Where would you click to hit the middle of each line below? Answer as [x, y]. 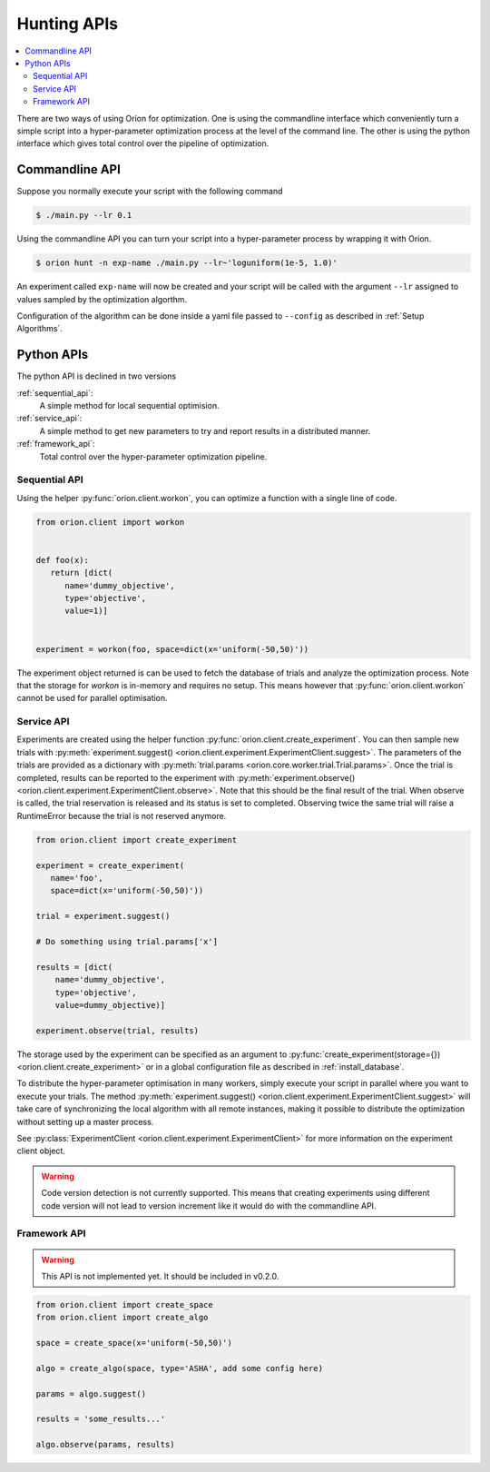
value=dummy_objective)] [110, 1005]
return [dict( [82, 573]
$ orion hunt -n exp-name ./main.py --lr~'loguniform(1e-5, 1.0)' [186, 263]
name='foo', [77, 878]
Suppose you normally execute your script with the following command [150, 192]
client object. [41, 1151]
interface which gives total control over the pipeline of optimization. [143, 143]
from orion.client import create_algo [122, 1318]
